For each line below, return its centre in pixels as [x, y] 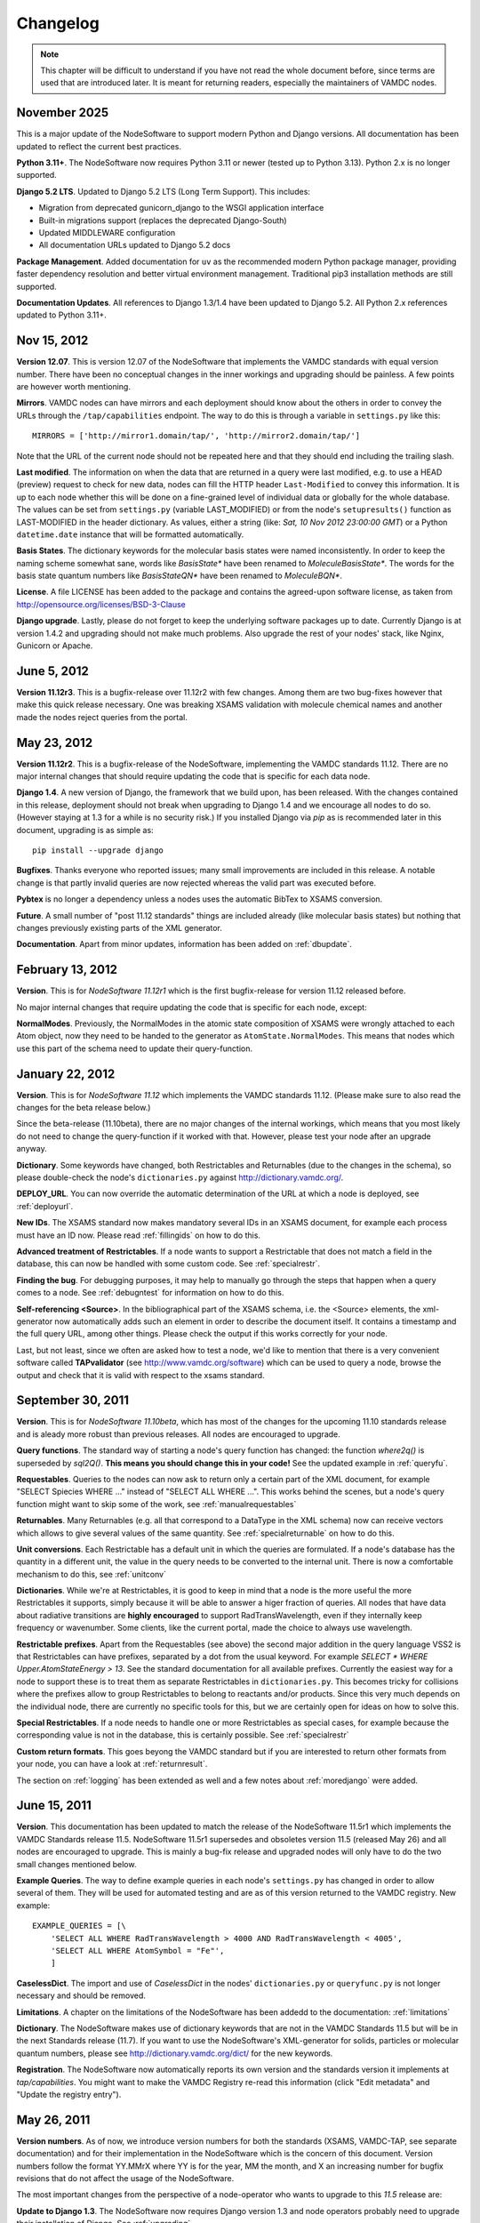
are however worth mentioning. [73, 386]
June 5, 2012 [52, 671]
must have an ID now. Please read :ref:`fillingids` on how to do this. [139, 1235]
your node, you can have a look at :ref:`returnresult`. [112, 1764]
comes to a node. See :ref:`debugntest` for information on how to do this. [150, 1293]
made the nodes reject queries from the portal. [102, 717]
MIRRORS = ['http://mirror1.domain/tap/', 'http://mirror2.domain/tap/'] [196, 436]
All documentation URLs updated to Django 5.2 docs [135, 245]
